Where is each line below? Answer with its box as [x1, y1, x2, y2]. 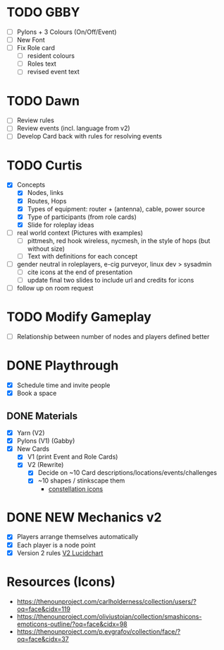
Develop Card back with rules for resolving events [16, 132, 163, 141]
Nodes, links [27, 189, 64, 197]
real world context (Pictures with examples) [16, 228, 144, 237]
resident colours [27, 52, 75, 60]
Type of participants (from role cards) [27, 213, 137, 221]
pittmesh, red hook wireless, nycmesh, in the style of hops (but [27, 236, 211, 244]
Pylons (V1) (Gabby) [16, 437, 75, 445]
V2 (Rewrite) [27, 461, 64, 469]
